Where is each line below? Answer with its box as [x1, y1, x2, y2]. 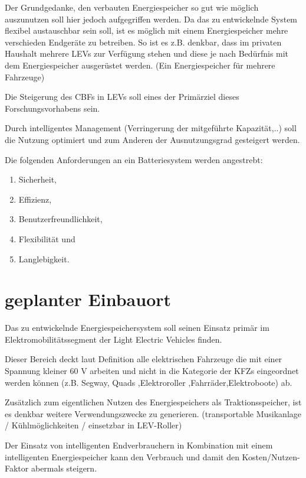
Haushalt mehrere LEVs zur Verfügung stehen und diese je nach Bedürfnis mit [5, 47, 289, 60]
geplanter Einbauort [5, 287, 172, 311]
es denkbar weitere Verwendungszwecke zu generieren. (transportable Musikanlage [5, 407, 302, 420]
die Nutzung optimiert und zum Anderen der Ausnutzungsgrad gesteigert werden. [5, 133, 300, 145]
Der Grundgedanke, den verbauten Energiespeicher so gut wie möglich [5, 1, 259, 13]
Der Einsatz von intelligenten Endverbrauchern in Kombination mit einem [5, 438, 273, 451]
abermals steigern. [31, 462, 97, 474]
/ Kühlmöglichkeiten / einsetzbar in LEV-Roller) [5, 419, 182, 431]
